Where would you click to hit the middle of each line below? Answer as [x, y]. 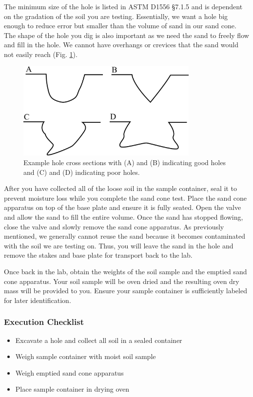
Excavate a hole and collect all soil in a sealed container [99, 340]
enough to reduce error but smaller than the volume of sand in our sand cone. [120, 26]
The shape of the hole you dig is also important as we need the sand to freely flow [126, 35]
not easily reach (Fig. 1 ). [41, 54]
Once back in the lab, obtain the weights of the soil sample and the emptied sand [126, 271]
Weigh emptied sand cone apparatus [69, 372]
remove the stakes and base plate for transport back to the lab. [98, 255]
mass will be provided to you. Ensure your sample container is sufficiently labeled [126, 291]
